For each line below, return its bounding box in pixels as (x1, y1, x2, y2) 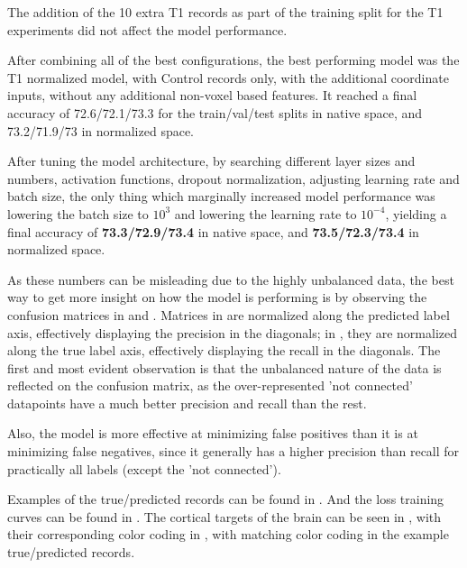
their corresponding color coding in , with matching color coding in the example (7, 525, 449, 544)
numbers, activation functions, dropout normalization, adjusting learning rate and (7, 169, 460, 188)
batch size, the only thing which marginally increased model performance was (7, 187, 435, 206)
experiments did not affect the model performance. (7, 20, 288, 39)
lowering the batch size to (7, 204, 149, 223)
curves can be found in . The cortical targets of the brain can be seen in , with (7, 507, 442, 526)
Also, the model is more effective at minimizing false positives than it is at (7, 424, 418, 443)
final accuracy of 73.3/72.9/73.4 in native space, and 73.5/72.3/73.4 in (7, 222, 419, 241)
